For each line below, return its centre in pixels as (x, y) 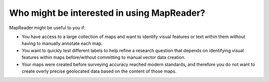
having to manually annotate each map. (62, 43)
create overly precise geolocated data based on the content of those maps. (99, 71)
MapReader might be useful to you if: (47, 28)
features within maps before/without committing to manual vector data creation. (104, 57)
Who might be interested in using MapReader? (107, 13)
